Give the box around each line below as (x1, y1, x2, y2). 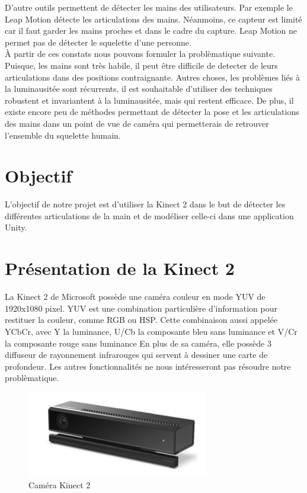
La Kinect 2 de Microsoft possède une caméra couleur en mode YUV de (5, 290, 266, 303)
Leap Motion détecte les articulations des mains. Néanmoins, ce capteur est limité (5, 12, 302, 25)
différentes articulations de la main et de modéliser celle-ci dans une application (5, 209, 294, 222)
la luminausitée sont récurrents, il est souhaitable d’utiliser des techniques (5, 82, 273, 95)
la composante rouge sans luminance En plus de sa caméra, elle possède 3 (5, 337, 271, 349)
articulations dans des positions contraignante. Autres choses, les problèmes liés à (5, 71, 300, 83)
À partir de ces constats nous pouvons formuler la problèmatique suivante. (5, 47, 276, 60)
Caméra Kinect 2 (28, 479, 91, 491)
